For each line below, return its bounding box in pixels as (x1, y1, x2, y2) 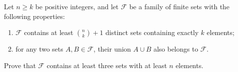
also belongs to (153, 44, 198, 54)
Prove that (4, 60, 36, 70)
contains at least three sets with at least (47, 60, 167, 70)
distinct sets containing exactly (106, 27, 199, 37)
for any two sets (15, 44, 63, 54)
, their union (93, 44, 131, 54)
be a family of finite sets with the (129, 1, 230, 11)
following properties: (4, 11, 65, 21)
